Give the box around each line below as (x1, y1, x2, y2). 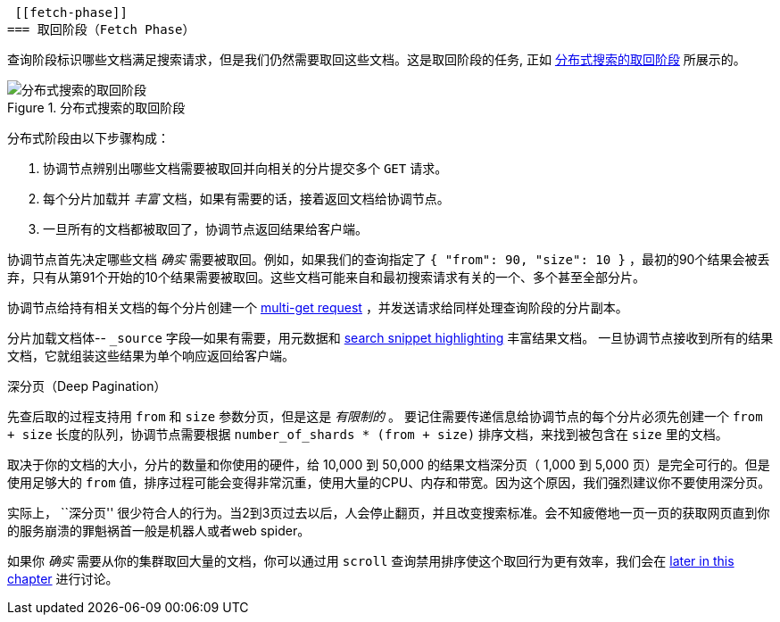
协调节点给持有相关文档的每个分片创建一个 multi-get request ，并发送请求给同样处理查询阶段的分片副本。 (7, 300, 628, 315)
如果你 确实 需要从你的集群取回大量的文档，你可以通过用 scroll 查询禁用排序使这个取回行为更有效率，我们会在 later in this (7, 553, 734, 568)
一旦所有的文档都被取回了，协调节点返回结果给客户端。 (43, 221, 368, 236)
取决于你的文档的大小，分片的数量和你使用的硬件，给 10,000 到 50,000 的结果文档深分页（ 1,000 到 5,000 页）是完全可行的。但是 (7, 457, 770, 472)
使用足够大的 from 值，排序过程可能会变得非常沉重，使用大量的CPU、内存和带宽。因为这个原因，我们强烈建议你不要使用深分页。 (7, 475, 771, 490)
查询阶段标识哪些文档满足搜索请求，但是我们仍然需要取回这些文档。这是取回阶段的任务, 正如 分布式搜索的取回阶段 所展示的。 (7, 52, 746, 67)
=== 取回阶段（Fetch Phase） (7, 22, 195, 37)
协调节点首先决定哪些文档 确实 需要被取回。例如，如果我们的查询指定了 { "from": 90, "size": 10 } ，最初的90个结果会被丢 (7, 252, 770, 267)
